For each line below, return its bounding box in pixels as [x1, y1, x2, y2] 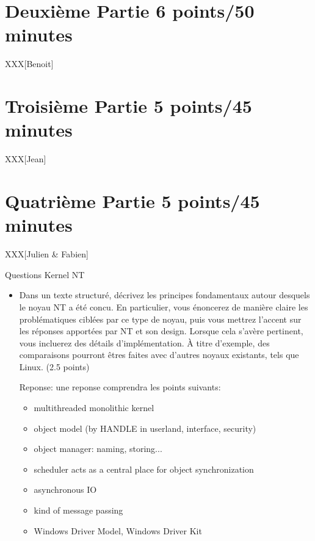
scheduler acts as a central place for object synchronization [34, 462, 254, 475]
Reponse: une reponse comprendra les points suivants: [19, 381, 221, 393]
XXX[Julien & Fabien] [5, 248, 89, 260]
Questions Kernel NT [5, 268, 85, 281]
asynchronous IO [34, 483, 97, 496]
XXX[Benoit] [5, 57, 54, 70]
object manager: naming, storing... [34, 442, 162, 455]
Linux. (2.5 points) [19, 360, 90, 373]
